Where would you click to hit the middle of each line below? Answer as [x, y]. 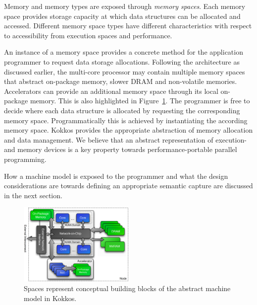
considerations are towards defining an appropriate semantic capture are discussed [128, 186]
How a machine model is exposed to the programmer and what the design [116, 176]
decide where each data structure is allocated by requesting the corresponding [122, 110]
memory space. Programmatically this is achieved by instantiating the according [126, 120]
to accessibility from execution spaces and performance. [88, 35]
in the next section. [33, 195]
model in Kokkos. [50, 298]
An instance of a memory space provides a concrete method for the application [124, 52]
